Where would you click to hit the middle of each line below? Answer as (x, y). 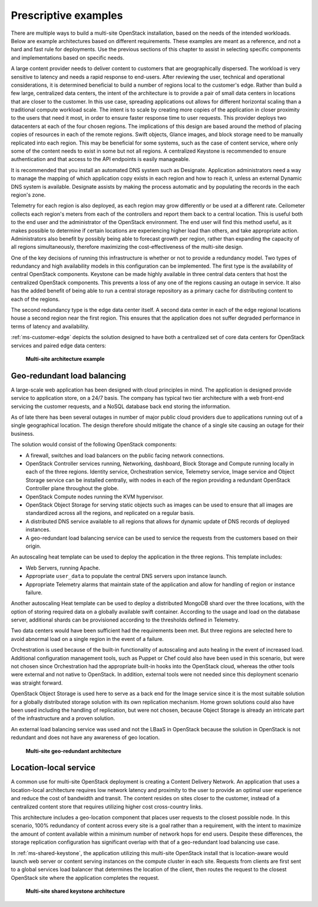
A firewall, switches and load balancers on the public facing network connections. (125, 455)
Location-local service (53, 768)
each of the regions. (35, 299)
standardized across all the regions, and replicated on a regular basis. (110, 513)
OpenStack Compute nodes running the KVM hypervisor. (95, 497)
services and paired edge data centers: (59, 346)
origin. (33, 546)
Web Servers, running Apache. (63, 568)
